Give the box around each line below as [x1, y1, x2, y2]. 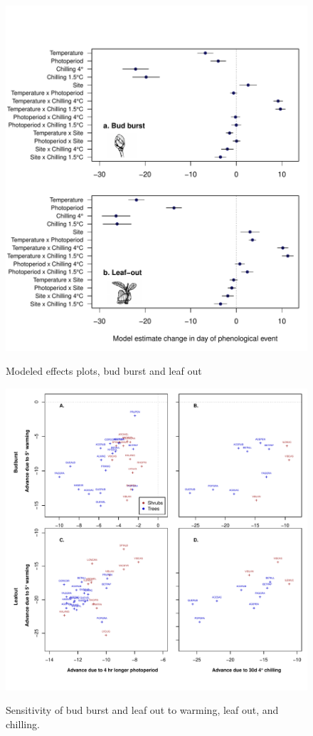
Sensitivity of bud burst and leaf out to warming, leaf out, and [6, 703, 279, 717]
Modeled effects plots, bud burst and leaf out [6, 363, 202, 378]
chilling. [6, 716, 40, 731]
